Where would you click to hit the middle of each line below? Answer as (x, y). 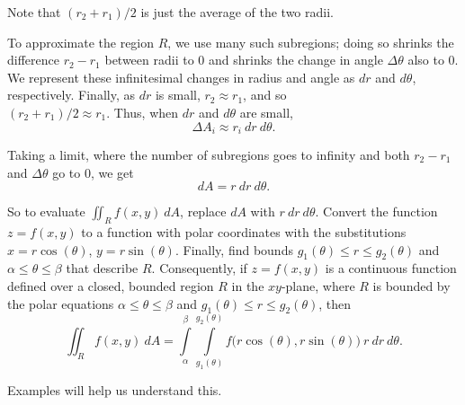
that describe (102, 268)
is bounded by (411, 285)
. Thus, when (143, 112)
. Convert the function (376, 211)
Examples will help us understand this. (115, 390)
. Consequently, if (199, 268)
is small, (178, 95)
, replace (203, 211)
